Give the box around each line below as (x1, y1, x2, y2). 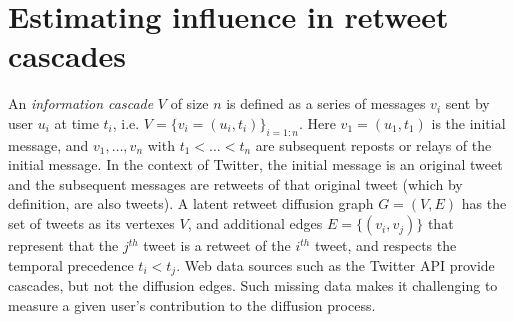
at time (54, 112, 99, 133)
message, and (8, 134, 89, 155)
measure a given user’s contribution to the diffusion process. (8, 294, 376, 315)
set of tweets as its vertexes (8, 213, 175, 234)
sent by (445, 93, 490, 114)
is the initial (431, 112, 506, 133)
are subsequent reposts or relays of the (255, 134, 492, 155)
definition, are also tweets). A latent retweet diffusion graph (8, 193, 374, 214)
